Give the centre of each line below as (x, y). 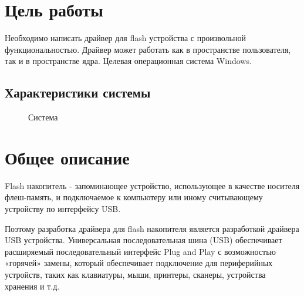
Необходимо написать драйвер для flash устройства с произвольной (125, 38)
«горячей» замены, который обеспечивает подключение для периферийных (139, 263)
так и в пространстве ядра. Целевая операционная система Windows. (128, 61)
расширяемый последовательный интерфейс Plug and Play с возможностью (141, 251)
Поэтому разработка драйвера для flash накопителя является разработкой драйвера (152, 228)
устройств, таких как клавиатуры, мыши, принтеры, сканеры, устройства (135, 274)
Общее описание (67, 157)
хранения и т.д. (32, 286)
